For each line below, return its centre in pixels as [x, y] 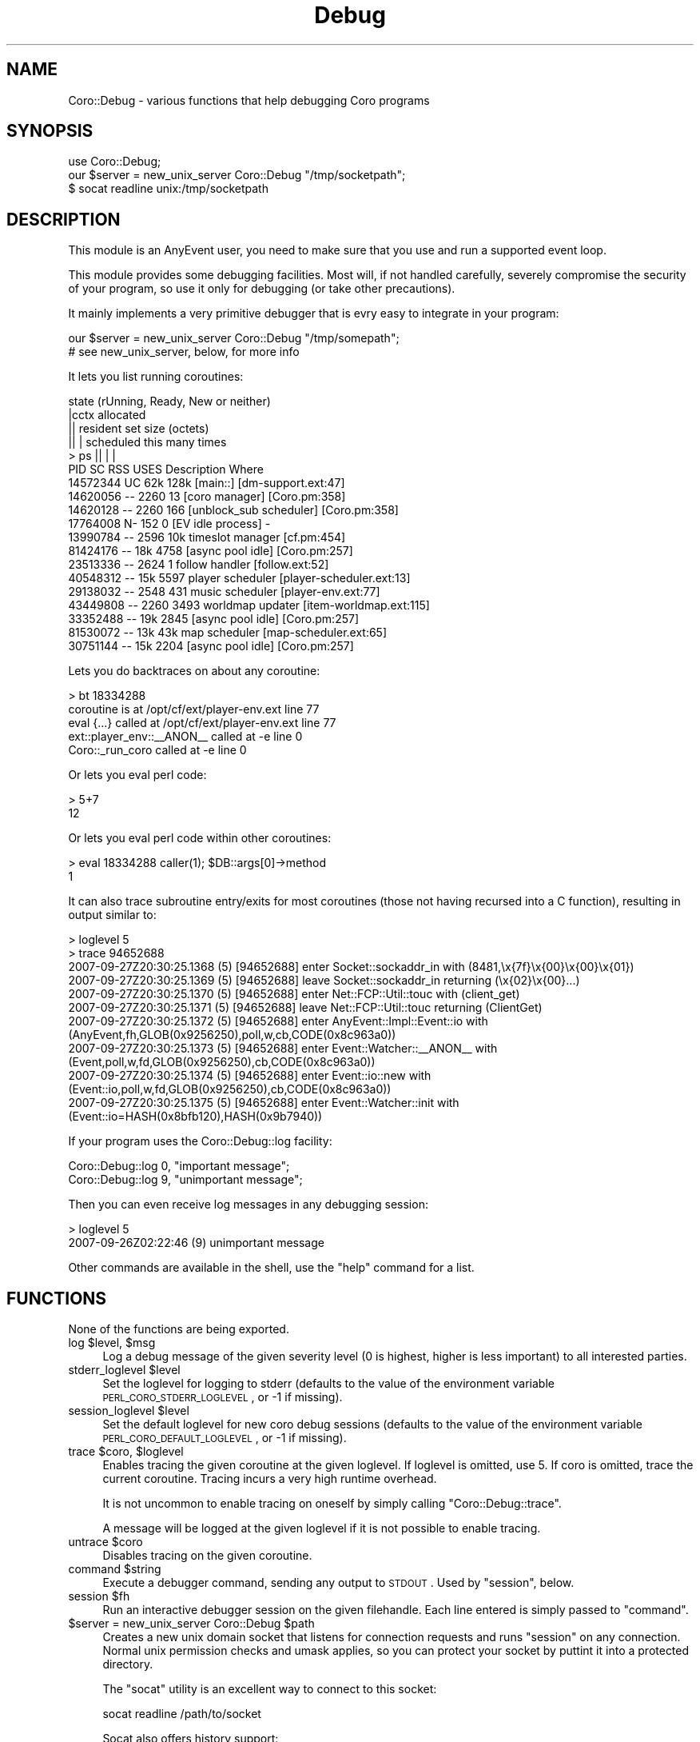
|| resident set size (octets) [139, 429]
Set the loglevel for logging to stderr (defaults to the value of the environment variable [328, 1384]
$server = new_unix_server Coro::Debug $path [191, 1624]
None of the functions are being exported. [179, 1329]
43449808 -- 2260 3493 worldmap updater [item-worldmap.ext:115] [249, 605]
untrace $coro [105, 1542]
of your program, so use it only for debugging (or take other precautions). [262, 289]
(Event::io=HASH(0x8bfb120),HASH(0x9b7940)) [195, 1117]
